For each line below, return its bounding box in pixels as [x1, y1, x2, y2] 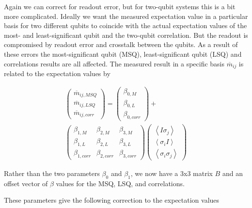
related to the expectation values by [4, 68, 110, 79]
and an [222, 168, 243, 178]
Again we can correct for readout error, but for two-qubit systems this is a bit [4, 1, 236, 11]
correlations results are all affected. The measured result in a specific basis [4, 58, 225, 68]
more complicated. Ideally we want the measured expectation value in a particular [4, 11, 248, 21]
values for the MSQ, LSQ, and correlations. [56, 178, 185, 189]
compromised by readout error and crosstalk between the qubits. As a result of [4, 39, 238, 49]
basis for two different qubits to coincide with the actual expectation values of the [4, 20, 247, 31]
